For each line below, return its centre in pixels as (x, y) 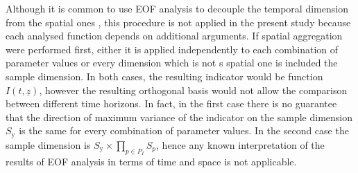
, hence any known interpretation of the (240, 144)
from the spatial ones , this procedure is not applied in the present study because (178, 22)
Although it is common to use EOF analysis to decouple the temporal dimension (177, 8)
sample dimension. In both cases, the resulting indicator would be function (164, 76)
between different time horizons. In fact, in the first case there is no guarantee (171, 103)
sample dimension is (48, 144)
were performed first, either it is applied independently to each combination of (172, 49)
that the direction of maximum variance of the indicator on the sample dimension (179, 117)
